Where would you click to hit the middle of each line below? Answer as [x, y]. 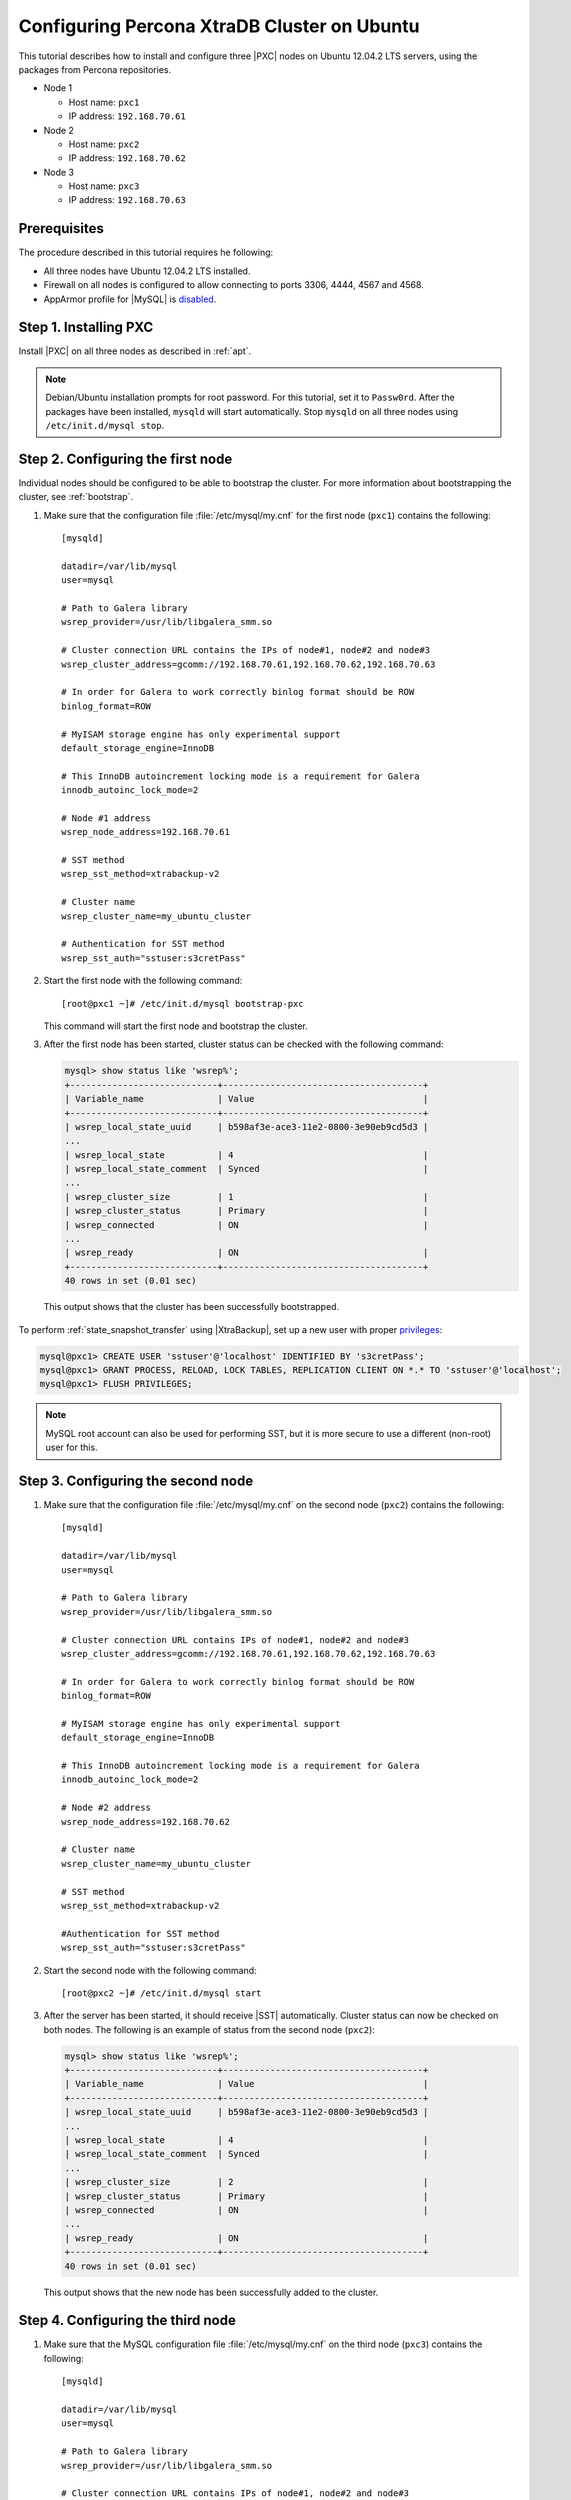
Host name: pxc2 [104, 144]
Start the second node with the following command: [150, 1970]
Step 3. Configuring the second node [136, 1480]
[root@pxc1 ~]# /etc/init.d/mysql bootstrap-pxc [182, 1003]
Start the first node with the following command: [143, 981]
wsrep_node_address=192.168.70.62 [145, 1821]
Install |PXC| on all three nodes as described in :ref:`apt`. [135, 351]
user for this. [72, 1447]
